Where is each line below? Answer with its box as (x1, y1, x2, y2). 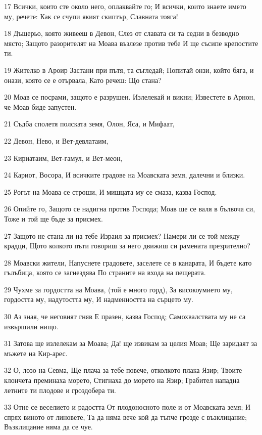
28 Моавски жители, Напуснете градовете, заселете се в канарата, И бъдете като (4, 257, 252, 268)
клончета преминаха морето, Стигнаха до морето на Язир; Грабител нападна (4, 375, 240, 385)
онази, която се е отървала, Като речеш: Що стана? (4, 74, 162, 85)
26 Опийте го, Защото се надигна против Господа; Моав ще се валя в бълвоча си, (4, 203, 255, 214)
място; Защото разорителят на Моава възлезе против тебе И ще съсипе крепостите (4, 37, 258, 48)
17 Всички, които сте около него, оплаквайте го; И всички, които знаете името (4, 1, 246, 11)
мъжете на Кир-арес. (4, 347, 68, 358)
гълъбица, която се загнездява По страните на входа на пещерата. (4, 267, 206, 278)
